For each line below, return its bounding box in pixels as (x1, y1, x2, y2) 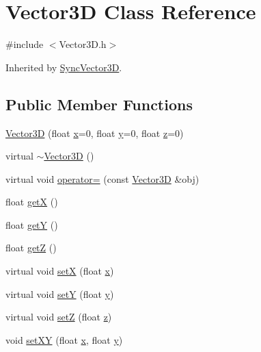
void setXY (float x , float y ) (5, 332, 123, 347)
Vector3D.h (59, 37, 107, 51)
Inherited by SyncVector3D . (5, 60, 122, 74)
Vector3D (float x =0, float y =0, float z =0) (5, 125, 184, 140)
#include (5, 37, 44, 51)
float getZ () (5, 240, 57, 255)
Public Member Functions (5, 93, 193, 114)
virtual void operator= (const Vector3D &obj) (5, 171, 200, 186)
